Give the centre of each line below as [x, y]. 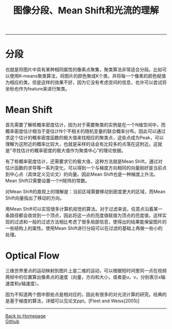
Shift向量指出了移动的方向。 [35, 198]
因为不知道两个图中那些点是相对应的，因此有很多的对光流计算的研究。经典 [84, 294]
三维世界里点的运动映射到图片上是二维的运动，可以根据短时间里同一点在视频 [86, 271]
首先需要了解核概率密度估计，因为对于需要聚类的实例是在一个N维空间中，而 [85, 125]
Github [12, 321]
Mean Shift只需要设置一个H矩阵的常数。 [48, 181]
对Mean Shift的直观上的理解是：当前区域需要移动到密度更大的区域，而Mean [85, 192]
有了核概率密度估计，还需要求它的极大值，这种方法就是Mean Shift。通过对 [84, 161]
